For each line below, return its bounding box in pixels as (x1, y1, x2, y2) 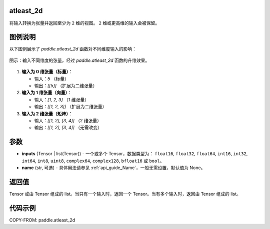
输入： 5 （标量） (34, 75, 69, 82)
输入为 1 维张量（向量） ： (21, 90, 72, 96)
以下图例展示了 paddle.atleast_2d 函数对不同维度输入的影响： (9, 46, 137, 52)
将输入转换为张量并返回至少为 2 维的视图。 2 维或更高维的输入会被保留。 (9, 20, 160, 26)
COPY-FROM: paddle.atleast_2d (9, 217, 75, 223)
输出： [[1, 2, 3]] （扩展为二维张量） (34, 104, 107, 110)
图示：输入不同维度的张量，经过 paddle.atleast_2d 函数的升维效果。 (9, 57, 150, 63)
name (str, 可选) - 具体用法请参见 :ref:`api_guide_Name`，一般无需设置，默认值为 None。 (21, 165, 205, 171)
